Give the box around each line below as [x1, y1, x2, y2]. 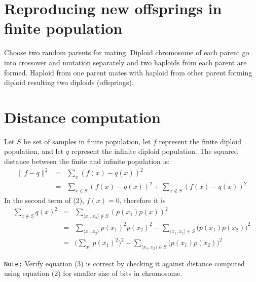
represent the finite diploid [159, 136, 241, 146]
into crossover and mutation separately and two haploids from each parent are [4, 57, 247, 67]
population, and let [4, 146, 64, 156]
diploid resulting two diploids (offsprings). [4, 77, 134, 88]
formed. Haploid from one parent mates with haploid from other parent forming [4, 67, 252, 77]
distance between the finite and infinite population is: [4, 156, 170, 166]
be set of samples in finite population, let [23, 136, 151, 146]
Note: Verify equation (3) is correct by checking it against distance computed [4, 258, 245, 268]
